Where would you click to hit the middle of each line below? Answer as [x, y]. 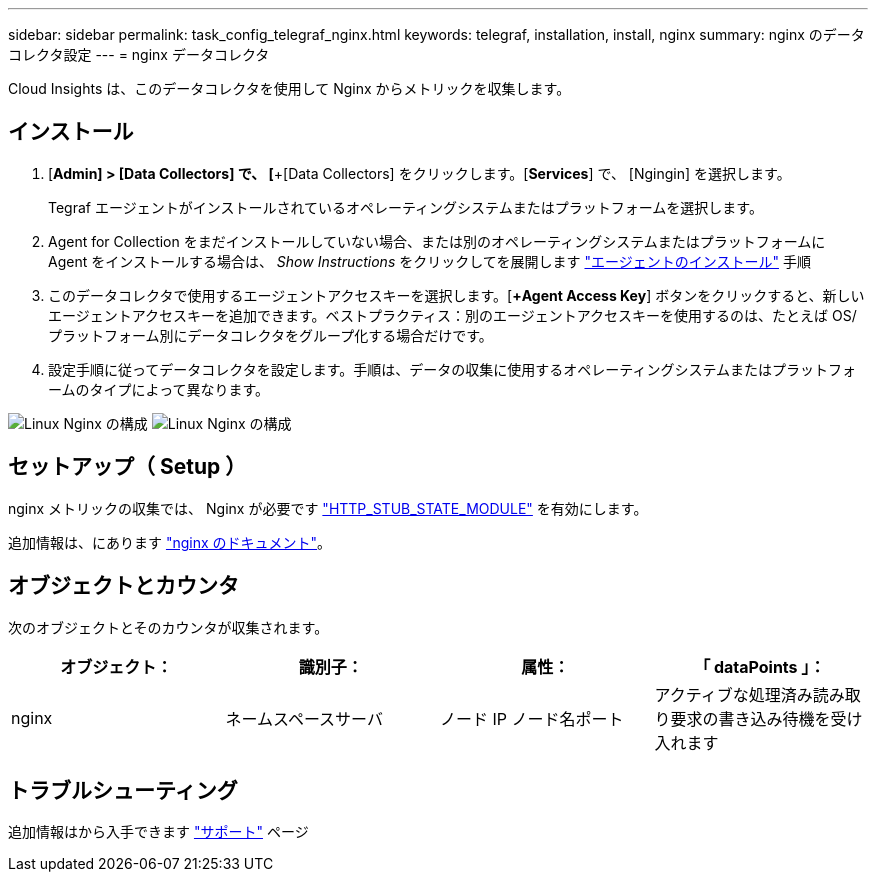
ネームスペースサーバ [304, 718]
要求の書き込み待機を [750, 718]
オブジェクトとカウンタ [123, 586]
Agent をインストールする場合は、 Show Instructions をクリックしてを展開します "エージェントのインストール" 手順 [429, 261]
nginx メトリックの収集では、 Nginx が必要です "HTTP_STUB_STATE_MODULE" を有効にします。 [328, 508]
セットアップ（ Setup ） [127, 467]
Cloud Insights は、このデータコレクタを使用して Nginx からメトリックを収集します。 [289, 88]
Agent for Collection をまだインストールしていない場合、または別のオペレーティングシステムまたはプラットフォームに [437, 241]
